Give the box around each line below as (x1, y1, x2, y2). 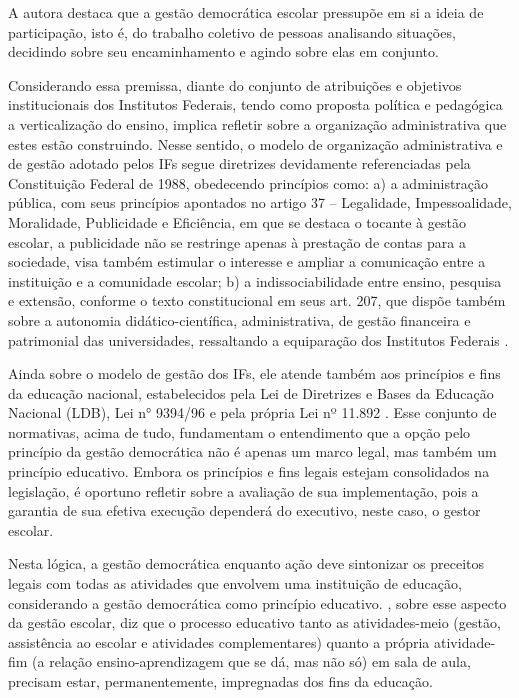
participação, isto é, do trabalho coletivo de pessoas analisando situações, (8, 21, 456, 42)
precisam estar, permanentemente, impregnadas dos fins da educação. (8, 671, 433, 691)
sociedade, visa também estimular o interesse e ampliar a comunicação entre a (8, 251, 486, 272)
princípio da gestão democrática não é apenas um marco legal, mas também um (8, 441, 497, 462)
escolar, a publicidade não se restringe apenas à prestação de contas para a (8, 231, 466, 252)
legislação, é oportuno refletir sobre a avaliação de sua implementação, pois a (8, 480, 479, 501)
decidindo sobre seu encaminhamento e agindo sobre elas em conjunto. (8, 41, 439, 62)
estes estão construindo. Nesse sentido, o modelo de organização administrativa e (8, 133, 503, 154)
